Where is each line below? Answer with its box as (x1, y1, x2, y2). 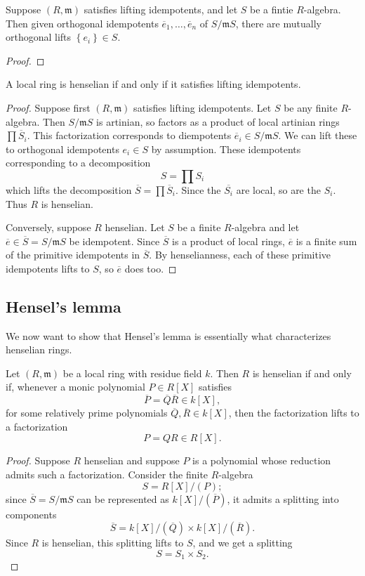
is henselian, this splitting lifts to (41, 535, 184, 550)
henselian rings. (6, 342, 72, 357)
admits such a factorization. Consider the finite (6, 467, 208, 482)
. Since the (175, 182, 221, 197)
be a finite (177, 220, 221, 235)
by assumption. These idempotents (151, 141, 301, 156)
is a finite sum (296, 233, 357, 248)
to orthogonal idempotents (6, 141, 119, 156)
